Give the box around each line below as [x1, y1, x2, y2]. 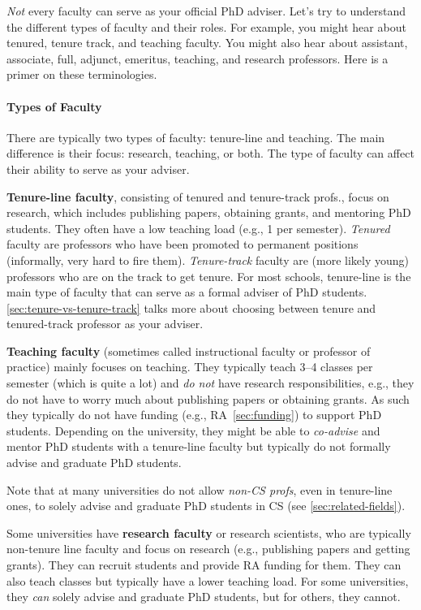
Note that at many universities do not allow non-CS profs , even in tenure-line [6, 481, 393, 498]
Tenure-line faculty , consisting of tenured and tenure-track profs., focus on [6, 188, 389, 205]
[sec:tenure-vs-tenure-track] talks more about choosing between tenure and [6, 299, 376, 316]
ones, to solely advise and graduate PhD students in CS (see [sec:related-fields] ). [6, 497, 406, 514]
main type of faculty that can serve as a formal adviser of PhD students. [6, 283, 367, 301]
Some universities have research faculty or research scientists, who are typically [6, 524, 411, 541]
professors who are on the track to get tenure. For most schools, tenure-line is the [6, 267, 411, 284]
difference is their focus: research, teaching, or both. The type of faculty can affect [6, 145, 415, 162]
